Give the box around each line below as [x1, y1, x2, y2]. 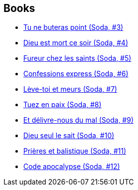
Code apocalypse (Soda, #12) [23, 162, 120, 171]
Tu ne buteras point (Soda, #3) [23, 23, 124, 32]
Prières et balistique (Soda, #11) [23, 147, 127, 156]
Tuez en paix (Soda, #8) [23, 100, 102, 109]
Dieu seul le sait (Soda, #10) [23, 131, 115, 140]
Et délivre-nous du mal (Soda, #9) [23, 116, 134, 125]
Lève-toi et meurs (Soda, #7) [23, 85, 117, 94]
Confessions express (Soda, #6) [23, 69, 129, 78]
